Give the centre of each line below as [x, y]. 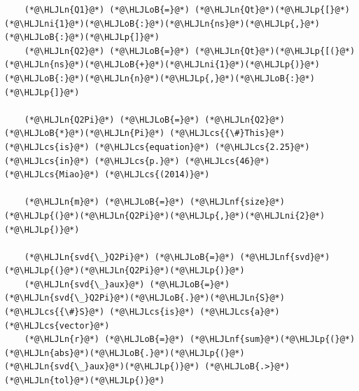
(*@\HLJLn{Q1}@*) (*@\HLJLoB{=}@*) [107, 10]
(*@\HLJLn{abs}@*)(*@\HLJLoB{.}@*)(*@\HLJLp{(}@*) [125, 353]
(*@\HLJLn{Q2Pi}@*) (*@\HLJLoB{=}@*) [112, 119]
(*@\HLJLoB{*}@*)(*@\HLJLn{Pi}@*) [85, 133]
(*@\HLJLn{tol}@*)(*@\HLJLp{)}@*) [85, 381]
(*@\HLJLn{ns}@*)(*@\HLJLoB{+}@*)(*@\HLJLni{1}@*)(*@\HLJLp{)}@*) [162, 65]
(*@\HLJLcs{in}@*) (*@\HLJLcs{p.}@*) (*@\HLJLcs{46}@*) [137, 161]
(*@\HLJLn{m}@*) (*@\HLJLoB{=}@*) [104, 202]
